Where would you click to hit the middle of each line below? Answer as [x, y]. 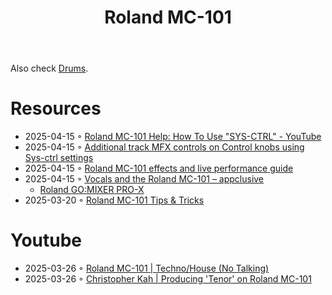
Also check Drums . [49, 68]
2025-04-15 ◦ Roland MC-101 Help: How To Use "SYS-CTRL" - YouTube [173, 137]
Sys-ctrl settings [59, 158]
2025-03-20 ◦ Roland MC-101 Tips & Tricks [114, 200]
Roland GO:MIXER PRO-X [92, 190]
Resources [56, 108]
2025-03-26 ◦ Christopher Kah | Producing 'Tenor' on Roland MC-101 [168, 279]
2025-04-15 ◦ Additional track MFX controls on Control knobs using [164, 147]
